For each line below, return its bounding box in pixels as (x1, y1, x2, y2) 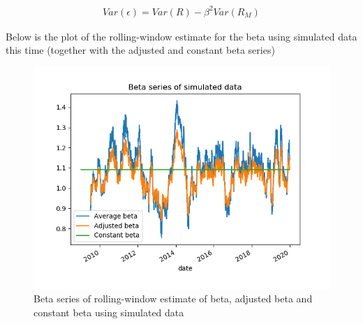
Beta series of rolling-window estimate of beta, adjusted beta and (34, 291, 313, 306)
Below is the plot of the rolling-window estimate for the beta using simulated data (6, 29, 357, 43)
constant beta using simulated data (34, 304, 184, 319)
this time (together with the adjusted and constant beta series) (6, 43, 275, 57)
